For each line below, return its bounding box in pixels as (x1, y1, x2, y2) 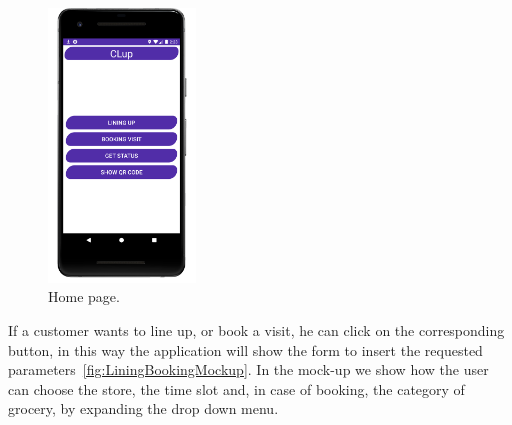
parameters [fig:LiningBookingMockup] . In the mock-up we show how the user (8, 359, 489, 380)
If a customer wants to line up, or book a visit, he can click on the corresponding (8, 319, 505, 340)
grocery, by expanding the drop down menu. (8, 398, 279, 419)
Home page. (48, 286, 120, 307)
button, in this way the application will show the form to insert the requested (8, 339, 483, 360)
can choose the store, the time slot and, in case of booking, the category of (8, 378, 465, 399)
